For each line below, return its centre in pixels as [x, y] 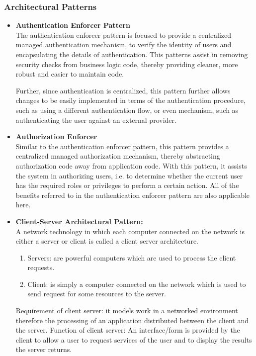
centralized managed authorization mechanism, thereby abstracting [118, 156]
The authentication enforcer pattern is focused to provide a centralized [123, 35]
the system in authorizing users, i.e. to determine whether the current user [129, 175]
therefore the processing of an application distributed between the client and [132, 320]
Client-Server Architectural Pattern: [79, 221]
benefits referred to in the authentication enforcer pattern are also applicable [133, 195]
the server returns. [44, 349]
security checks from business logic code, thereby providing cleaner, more [127, 64]
